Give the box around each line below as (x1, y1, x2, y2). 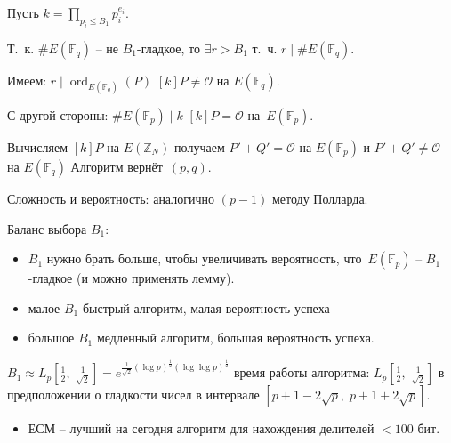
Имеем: (7, 70, 47, 89)
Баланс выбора (7, 219, 87, 238)
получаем (174, 137, 225, 156)
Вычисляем (7, 137, 68, 156)
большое (28, 328, 75, 347)
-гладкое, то (137, 38, 201, 57)
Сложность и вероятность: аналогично (7, 189, 214, 207)
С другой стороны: (7, 105, 109, 124)
